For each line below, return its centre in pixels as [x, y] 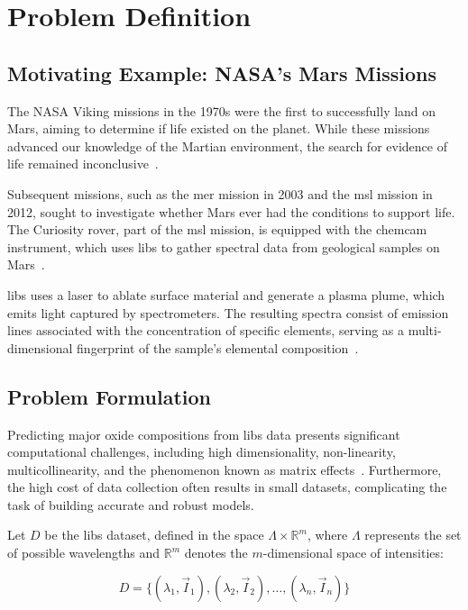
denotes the [216, 553]
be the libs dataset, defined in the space [154, 535]
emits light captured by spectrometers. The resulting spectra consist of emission [228, 312]
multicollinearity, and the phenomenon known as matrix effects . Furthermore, [225, 469]
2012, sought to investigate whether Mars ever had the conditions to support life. [231, 211]
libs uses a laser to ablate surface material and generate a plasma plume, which [226, 294]
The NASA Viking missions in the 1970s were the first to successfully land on [222, 110]
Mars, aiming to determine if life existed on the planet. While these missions [219, 128]
